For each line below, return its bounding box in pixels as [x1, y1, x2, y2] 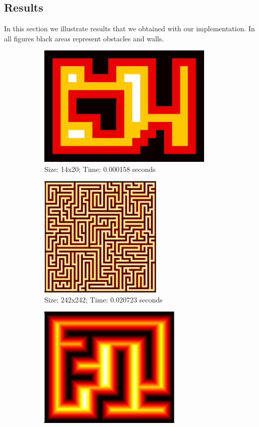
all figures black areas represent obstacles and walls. [4, 33, 164, 43]
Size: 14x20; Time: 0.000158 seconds [44, 163, 156, 174]
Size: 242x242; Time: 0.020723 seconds [44, 294, 163, 304]
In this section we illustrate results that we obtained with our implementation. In [4, 23, 255, 34]
